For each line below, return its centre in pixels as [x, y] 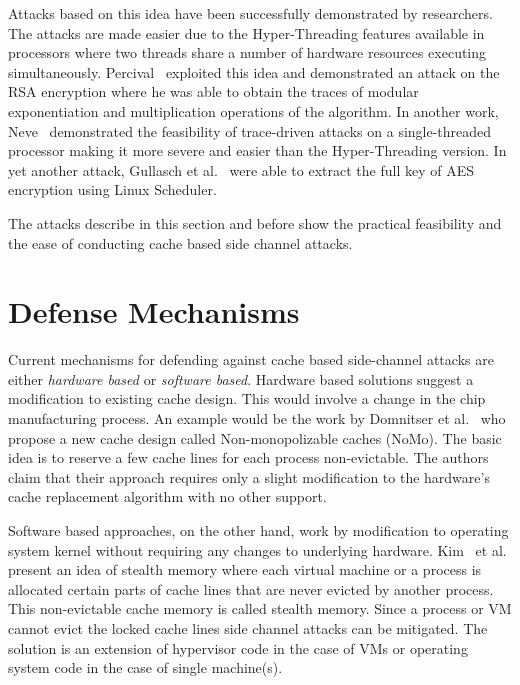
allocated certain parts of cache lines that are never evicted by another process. [251, 588]
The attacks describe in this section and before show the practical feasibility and [255, 222]
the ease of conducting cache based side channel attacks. [180, 242]
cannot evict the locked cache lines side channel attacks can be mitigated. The [248, 627]
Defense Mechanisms [154, 311]
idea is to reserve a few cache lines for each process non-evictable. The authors [248, 457]
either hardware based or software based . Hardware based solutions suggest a [241, 378]
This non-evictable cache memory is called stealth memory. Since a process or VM [260, 608]
